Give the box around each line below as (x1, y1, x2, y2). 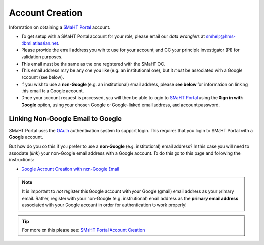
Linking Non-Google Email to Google (9, 114, 122, 123)
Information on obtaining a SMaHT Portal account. (9, 24, 110, 30)
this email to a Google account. (21, 88, 84, 94)
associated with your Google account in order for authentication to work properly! (22, 202, 187, 208)
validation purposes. (21, 54, 63, 60)
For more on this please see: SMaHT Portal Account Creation (22, 227, 145, 233)
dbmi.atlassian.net (21, 40, 58, 46)
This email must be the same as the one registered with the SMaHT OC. (21, 61, 166, 67)
